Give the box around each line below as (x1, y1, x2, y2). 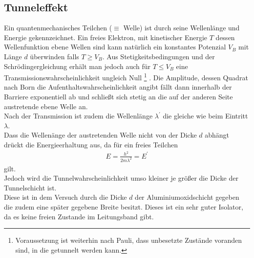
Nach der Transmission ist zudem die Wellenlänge (4, 111, 153, 121)
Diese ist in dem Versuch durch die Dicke (4, 192, 127, 202)
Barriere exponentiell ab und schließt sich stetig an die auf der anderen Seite (4, 92, 233, 102)
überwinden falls (30, 51, 79, 61)
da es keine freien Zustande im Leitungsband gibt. (4, 211, 154, 221)
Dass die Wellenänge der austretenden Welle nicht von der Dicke (4, 130, 197, 140)
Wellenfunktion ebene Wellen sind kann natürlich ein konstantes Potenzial (4, 42, 226, 52)
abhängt (205, 130, 230, 140)
